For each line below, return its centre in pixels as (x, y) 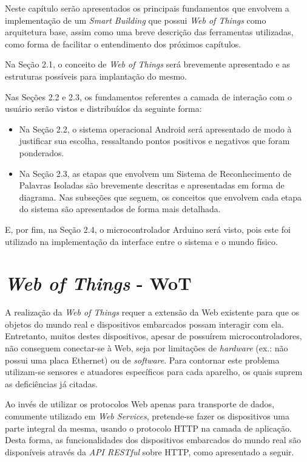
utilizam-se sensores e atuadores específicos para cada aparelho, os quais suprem (154, 372)
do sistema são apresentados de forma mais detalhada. (120, 209)
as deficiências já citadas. (52, 383)
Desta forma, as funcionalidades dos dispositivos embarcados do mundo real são (153, 440)
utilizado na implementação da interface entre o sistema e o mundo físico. (141, 241)
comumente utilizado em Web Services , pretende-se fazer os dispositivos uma (147, 415)
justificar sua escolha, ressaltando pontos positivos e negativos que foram (154, 141)
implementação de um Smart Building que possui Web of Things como (136, 20)
